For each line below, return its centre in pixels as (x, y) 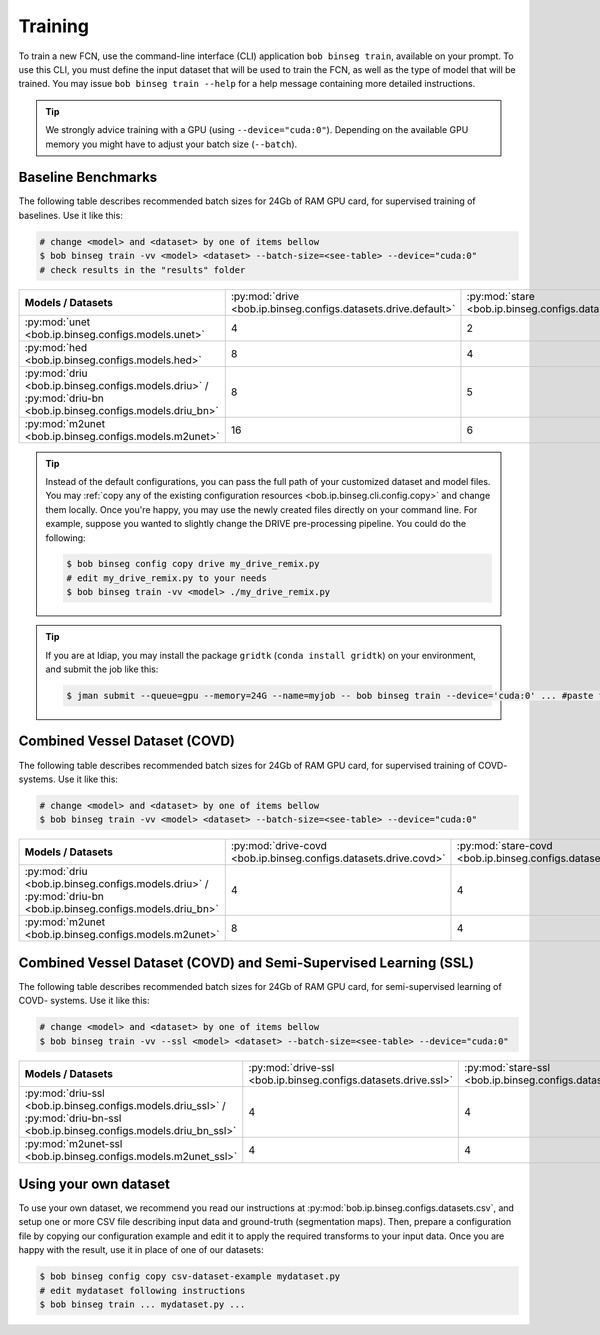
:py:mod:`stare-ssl (507, 1067)
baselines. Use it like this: (71, 215)
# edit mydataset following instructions (142, 1290)
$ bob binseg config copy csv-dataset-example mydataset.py (190, 1276)
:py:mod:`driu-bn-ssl (73, 1118)
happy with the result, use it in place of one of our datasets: (141, 1250)
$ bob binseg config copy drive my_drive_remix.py (193, 564)
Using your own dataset (94, 1183)
